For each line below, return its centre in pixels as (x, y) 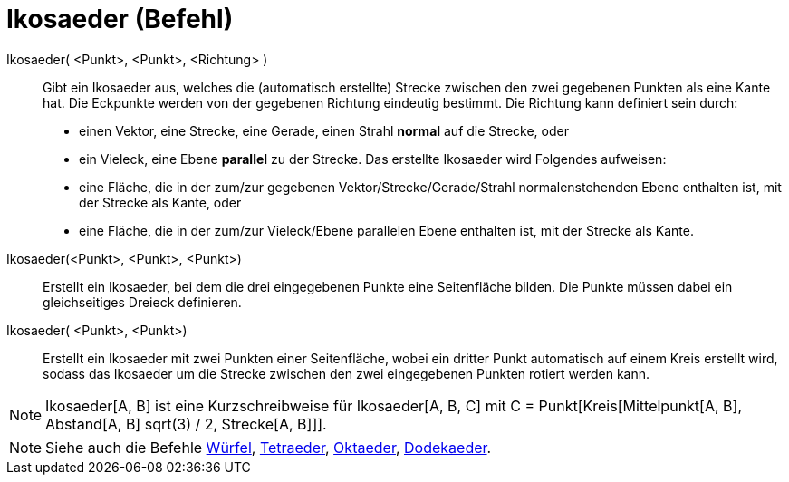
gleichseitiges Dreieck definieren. (142, 302)
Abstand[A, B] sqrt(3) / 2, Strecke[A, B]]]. (186, 424)
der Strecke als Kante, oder (160, 202)
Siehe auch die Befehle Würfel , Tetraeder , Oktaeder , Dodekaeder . (269, 447)
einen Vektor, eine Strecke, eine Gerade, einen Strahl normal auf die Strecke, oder (324, 130)
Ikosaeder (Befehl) (120, 19)
